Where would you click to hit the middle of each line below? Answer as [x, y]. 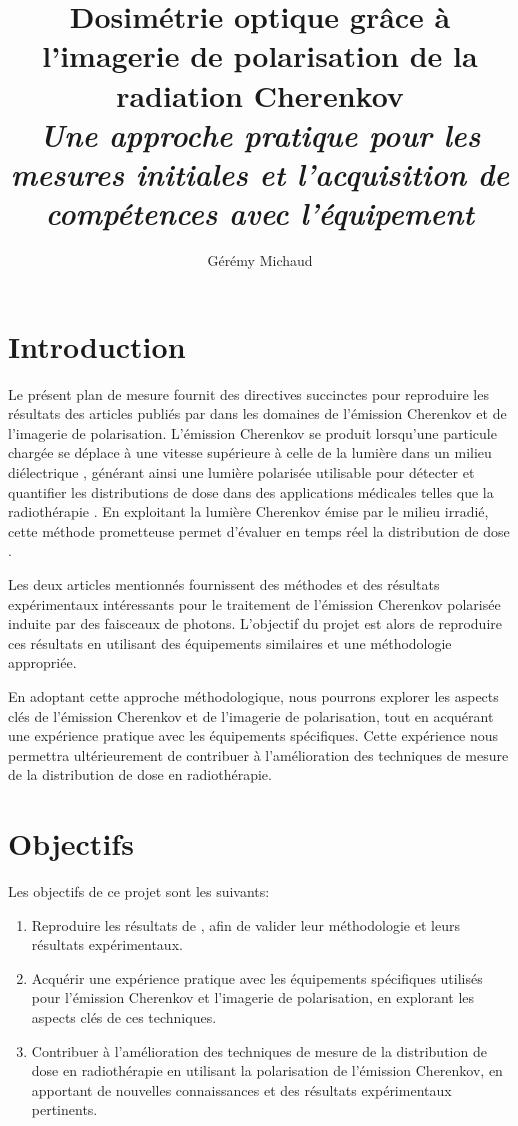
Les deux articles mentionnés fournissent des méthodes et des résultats [224, 583]
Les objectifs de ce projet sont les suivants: [139, 891]
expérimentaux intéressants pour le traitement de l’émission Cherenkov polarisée [254, 603]
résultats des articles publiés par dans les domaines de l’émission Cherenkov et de [257, 413]
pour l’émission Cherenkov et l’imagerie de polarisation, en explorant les [253, 997]
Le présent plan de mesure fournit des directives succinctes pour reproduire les [248, 393]
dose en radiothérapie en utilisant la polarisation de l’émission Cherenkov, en [267, 1070]
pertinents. [64, 1109]
